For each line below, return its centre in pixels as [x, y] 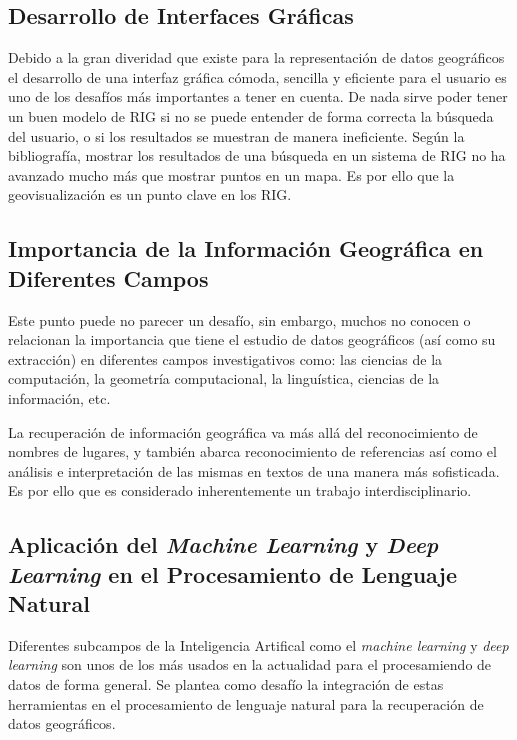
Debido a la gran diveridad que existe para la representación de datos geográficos [256, 57]
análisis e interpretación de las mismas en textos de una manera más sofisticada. [254, 470]
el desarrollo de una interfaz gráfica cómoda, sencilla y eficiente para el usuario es [257, 76]
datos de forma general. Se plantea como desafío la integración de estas [226, 684]
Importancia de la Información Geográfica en [246, 248]
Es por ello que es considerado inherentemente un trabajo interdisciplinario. [240, 490]
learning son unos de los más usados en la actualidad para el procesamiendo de [250, 664]
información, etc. [59, 397]
